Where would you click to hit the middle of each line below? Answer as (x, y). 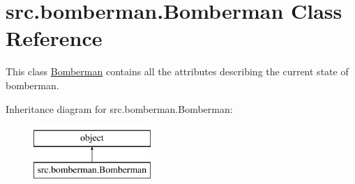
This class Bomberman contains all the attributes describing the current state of (177, 71)
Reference (54, 38)
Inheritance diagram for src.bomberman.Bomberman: (119, 108)
